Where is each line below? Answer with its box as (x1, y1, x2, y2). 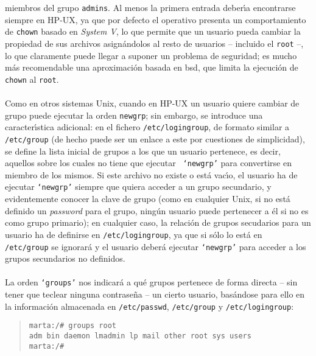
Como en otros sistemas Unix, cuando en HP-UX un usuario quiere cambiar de (5, 97, 300, 109)
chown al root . (5, 72, 59, 85)
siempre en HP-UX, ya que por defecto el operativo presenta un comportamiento (5, 13, 306, 26)
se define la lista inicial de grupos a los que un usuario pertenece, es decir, (5, 144, 281, 157)
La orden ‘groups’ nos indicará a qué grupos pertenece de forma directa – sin (5, 276, 298, 288)
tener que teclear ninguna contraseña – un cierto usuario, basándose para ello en (5, 288, 305, 300)
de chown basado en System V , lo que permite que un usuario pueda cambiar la (5, 25, 301, 38)
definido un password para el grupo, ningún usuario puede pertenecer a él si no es (5, 204, 309, 217)
